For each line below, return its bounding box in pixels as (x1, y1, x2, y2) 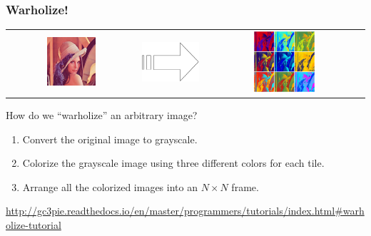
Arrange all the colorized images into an (22, 179, 198, 194)
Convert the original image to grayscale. (22, 131, 198, 146)
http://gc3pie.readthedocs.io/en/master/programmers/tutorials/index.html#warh (6, 203, 365, 218)
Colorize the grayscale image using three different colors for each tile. (22, 155, 325, 170)
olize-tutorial (6, 217, 61, 232)
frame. (231, 179, 259, 194)
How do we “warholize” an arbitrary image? (6, 108, 198, 123)
